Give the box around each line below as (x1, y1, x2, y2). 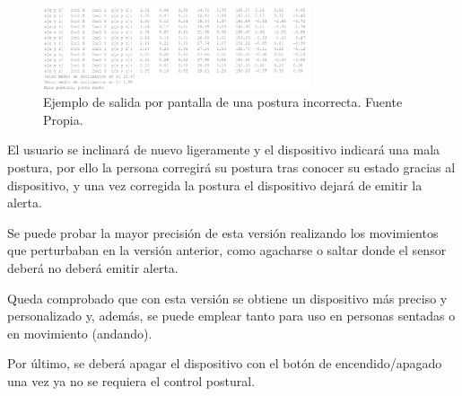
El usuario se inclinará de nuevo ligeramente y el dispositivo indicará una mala (7, 140, 440, 159)
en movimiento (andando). (7, 323, 153, 342)
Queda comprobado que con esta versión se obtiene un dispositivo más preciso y (7, 288, 448, 307)
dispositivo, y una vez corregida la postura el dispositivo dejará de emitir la (7, 175, 423, 194)
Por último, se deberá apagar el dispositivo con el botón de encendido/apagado (7, 354, 442, 373)
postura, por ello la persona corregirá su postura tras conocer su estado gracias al (7, 157, 456, 176)
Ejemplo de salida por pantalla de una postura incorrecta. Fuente (43, 92, 403, 111)
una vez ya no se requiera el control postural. (7, 371, 256, 390)
